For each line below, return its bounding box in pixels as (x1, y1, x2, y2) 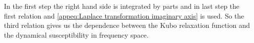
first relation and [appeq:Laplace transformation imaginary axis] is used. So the (4, 10, 244, 21)
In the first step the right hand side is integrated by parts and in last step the (4, 1, 240, 11)
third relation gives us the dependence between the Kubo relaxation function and (4, 20, 250, 30)
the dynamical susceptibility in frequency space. (4, 29, 149, 40)
